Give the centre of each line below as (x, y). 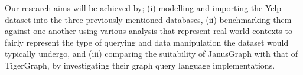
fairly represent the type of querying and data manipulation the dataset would (147, 42)
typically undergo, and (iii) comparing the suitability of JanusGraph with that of (151, 54)
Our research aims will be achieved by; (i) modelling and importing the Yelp (143, 8)
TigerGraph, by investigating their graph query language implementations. (140, 65)
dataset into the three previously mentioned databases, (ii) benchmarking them (148, 19)
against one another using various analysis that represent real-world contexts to (149, 31)
